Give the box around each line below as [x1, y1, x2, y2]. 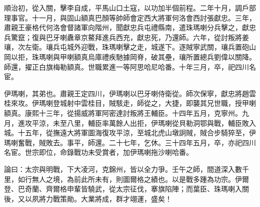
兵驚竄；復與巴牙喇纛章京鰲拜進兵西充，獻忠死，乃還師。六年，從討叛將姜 [4, 32, 249, 42]
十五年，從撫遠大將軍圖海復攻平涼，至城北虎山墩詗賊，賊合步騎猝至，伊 [17, 127, 256, 138]
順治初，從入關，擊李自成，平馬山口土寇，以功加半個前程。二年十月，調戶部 [4, 3, 256, 13]
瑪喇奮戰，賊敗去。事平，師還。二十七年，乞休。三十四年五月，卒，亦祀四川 [4, 137, 256, 147]
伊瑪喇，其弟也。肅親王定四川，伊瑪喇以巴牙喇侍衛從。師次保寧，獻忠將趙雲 [4, 88, 256, 98]
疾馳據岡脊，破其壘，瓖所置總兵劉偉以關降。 [108, 51, 256, 62]
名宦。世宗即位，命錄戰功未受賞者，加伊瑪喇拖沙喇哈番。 [4, 147, 193, 157]
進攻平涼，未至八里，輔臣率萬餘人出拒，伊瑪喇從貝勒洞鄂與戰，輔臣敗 [17, 117, 249, 128]
